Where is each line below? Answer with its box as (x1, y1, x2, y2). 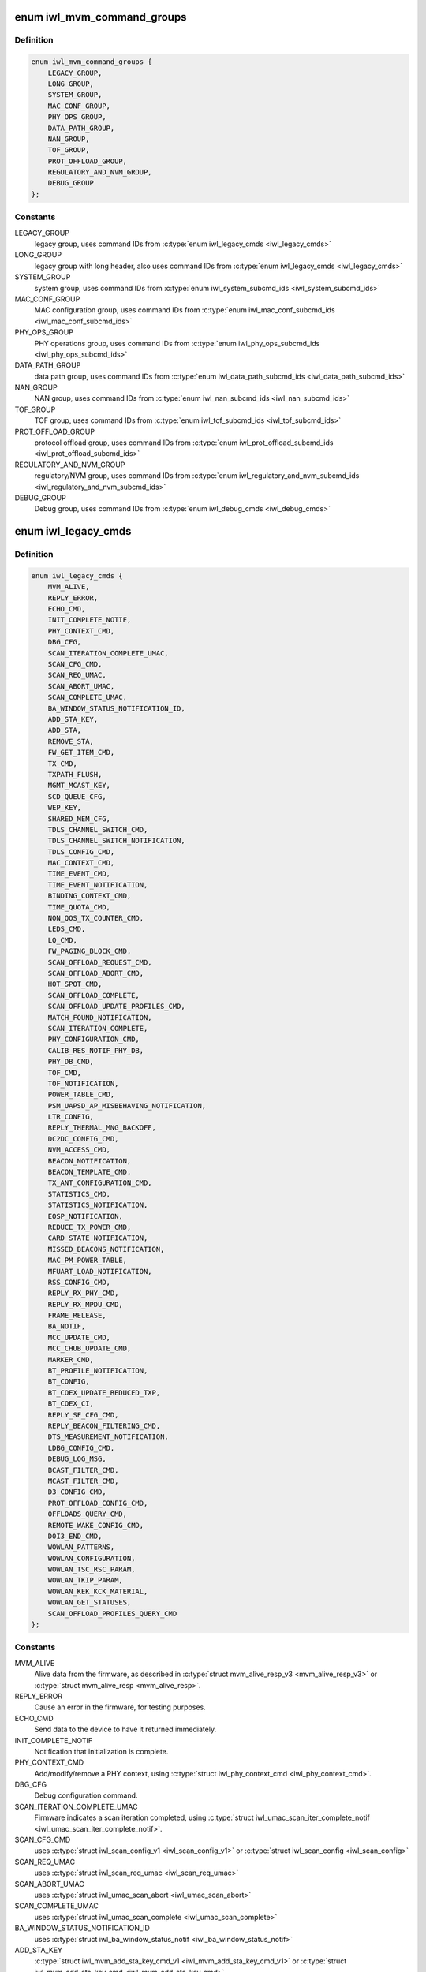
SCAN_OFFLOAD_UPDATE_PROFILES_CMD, (47, 1002, 185, 1011)
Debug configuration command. (34, 1791, 138, 1800)
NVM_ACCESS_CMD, (47, 1145, 110, 1155)
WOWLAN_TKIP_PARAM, (47, 1576, 124, 1585)
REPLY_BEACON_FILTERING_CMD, (47, 1421, 161, 1430)
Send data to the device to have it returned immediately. (34, 1724, 217, 1735)
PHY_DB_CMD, (47, 1057, 95, 1066)
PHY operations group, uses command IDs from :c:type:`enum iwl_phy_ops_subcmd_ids (34, 338, 320, 348)
